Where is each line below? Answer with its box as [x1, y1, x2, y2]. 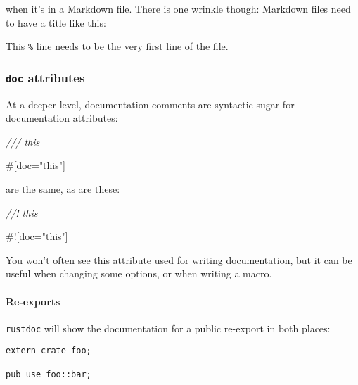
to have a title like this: [6, 15, 106, 30]
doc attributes [6, 68, 85, 86]
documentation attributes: [6, 111, 118, 125]
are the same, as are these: [6, 182, 120, 196]
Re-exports [6, 294, 60, 308]
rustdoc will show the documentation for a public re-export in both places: [6, 320, 331, 335]
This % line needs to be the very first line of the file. [6, 39, 229, 53]
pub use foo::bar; [6, 369, 91, 379]
